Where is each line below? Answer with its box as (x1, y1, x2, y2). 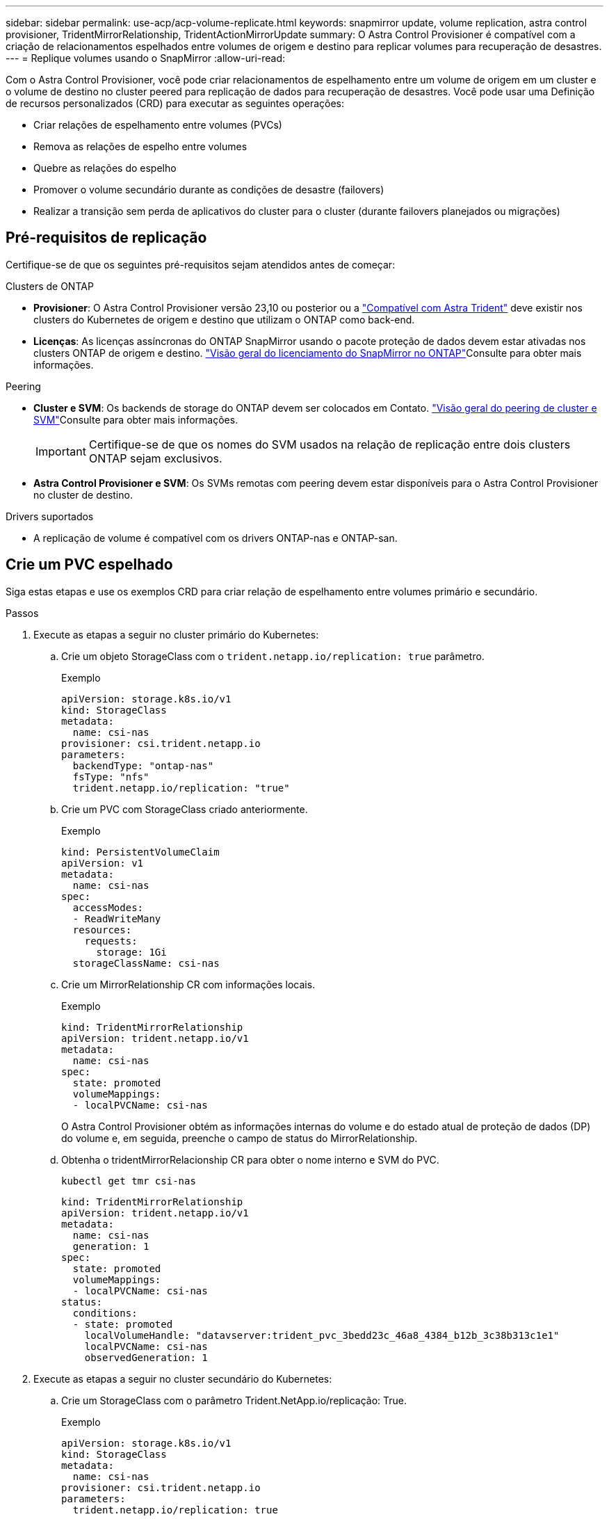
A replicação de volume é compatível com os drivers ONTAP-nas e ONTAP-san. (33, 531, 398, 544)
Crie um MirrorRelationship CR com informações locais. (61, 978, 316, 990)
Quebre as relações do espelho (33, 162, 177, 174)
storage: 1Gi (96, 946, 167, 958)
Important (35, 444, 86, 458)
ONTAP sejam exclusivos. (88, 451, 222, 465)
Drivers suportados (6, 510, 94, 522)
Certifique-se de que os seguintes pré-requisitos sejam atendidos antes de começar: (6, 258, 396, 271)
